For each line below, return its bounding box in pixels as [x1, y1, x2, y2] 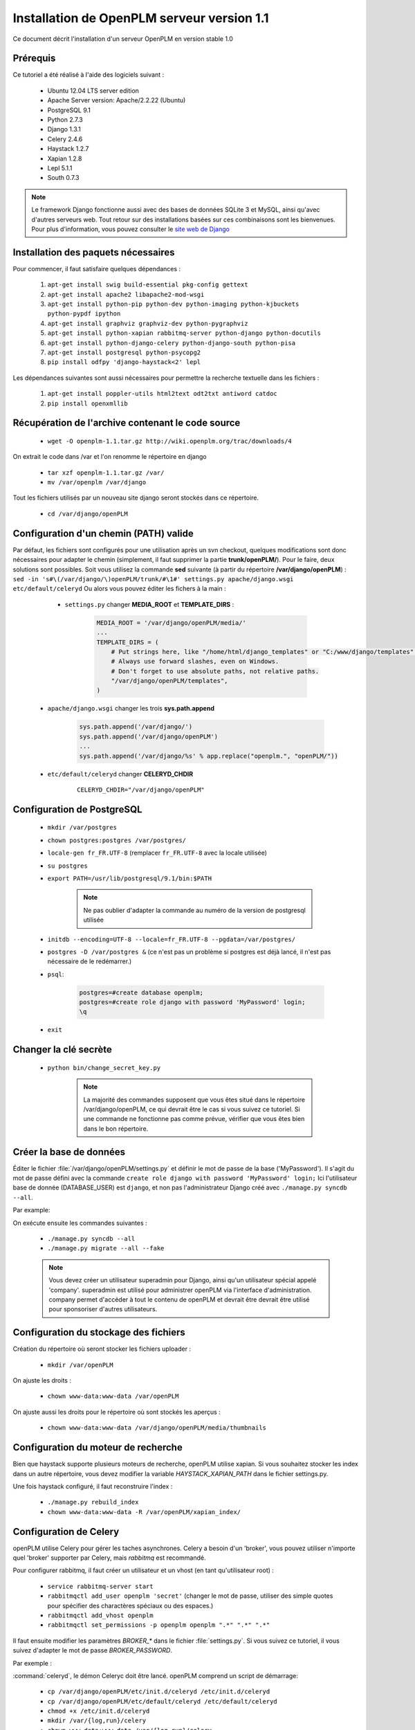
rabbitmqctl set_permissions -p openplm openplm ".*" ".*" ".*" [47, 1621, 270, 1629]
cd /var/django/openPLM [47, 509, 128, 518]
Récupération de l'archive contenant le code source [12, 417, 241, 429]
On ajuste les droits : [12, 1376, 72, 1385]
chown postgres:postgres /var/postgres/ [47, 836, 187, 844]
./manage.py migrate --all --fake [47, 1244, 165, 1253]
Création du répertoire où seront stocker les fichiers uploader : [12, 1345, 192, 1353]
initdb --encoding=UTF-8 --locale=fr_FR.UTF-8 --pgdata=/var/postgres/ [47, 935, 296, 943]
